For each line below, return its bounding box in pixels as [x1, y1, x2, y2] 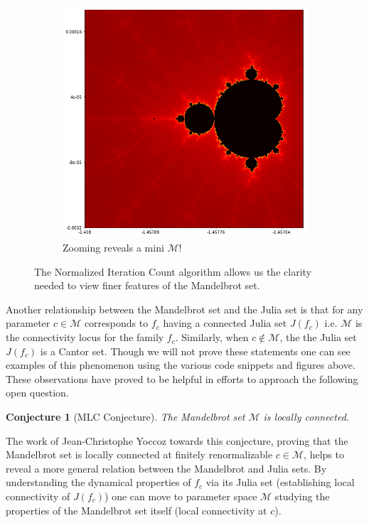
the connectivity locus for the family [6, 330, 164, 345]
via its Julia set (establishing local [205, 475, 355, 490]
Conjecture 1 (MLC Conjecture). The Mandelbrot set [6, 409, 245, 424]
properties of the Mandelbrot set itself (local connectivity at [6, 502, 267, 517]
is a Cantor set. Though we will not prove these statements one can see [40, 343, 351, 358]
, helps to [304, 447, 344, 462]
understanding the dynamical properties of [6, 475, 191, 490]
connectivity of [6, 488, 70, 503]
